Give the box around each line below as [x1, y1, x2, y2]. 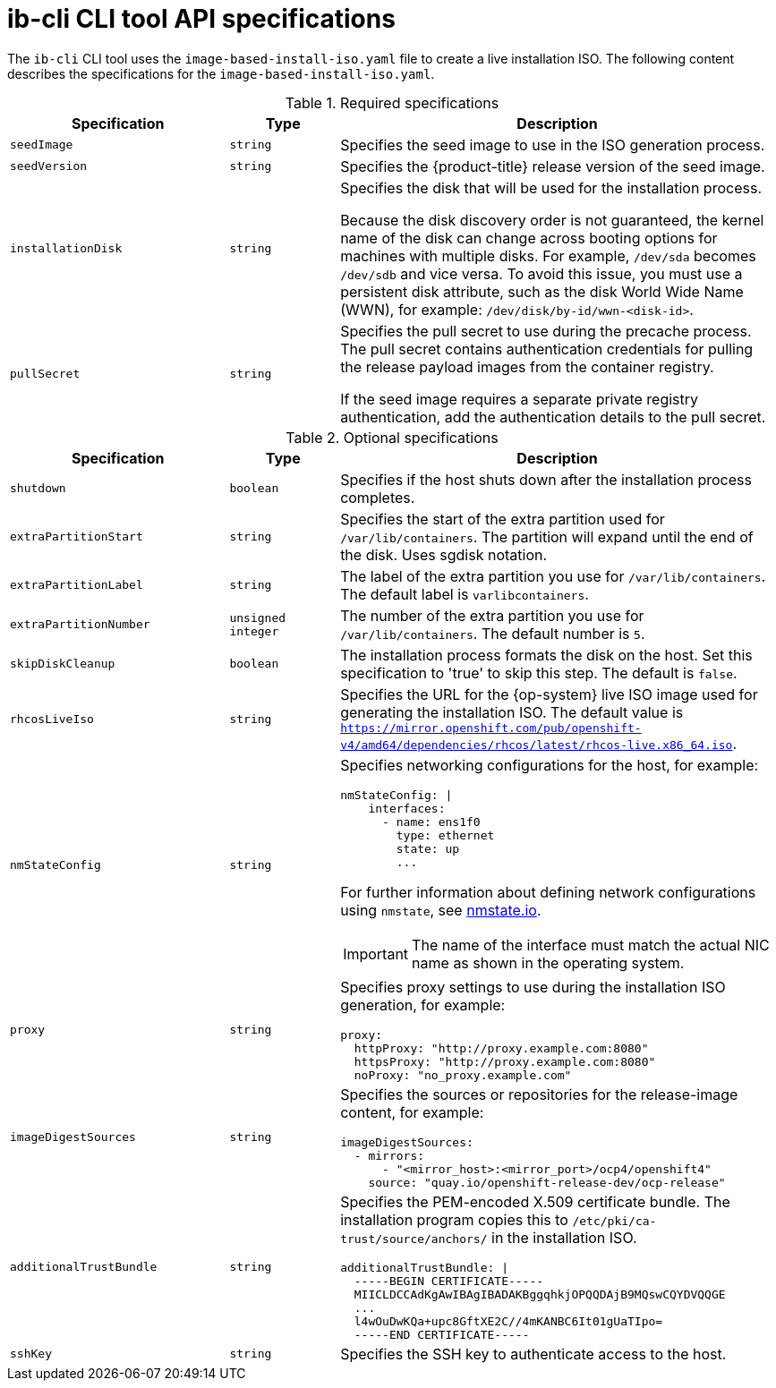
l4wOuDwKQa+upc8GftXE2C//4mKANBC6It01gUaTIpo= [354, 1314, 663, 1328]
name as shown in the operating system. [412, 953, 685, 972]
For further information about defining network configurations [340, 882, 756, 901]
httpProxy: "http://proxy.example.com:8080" [354, 1041, 649, 1055]
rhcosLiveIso [10, 711, 94, 726]
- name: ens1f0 [382, 814, 481, 829]
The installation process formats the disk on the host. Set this [340, 645, 753, 664]
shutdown [10, 481, 66, 496]
